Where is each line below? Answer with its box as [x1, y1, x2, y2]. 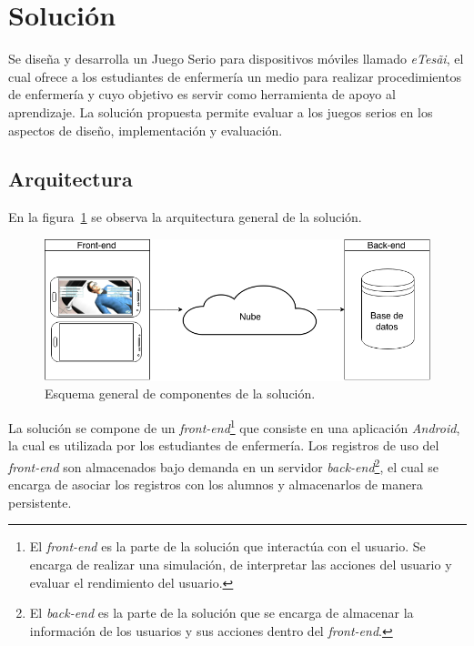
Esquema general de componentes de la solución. [45, 384, 316, 403]
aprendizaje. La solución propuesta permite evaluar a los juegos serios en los [8, 102, 433, 121]
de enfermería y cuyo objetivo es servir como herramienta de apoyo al [8, 85, 396, 104]
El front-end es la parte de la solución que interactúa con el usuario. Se [29, 537, 426, 556]
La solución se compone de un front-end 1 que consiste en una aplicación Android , [8, 416, 460, 437]
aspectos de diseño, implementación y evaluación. [8, 120, 283, 139]
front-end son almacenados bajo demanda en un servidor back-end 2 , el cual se [8, 454, 439, 476]
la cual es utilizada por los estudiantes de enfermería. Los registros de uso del [8, 436, 439, 455]
